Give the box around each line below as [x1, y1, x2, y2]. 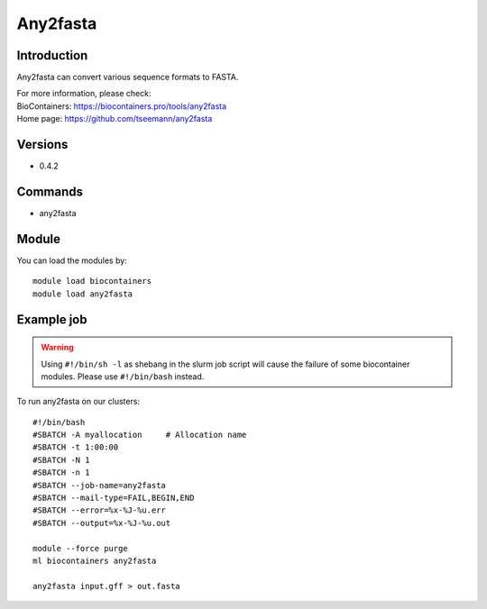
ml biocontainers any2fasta [32, 556, 157, 566]
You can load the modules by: [16, 255, 128, 266]
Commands [16, 184, 84, 199]
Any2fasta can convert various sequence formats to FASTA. [16, 72, 239, 83]
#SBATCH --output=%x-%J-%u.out [32, 518, 171, 528]
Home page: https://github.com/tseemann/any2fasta [16, 114, 213, 124]
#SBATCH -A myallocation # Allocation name [32, 430, 247, 441]
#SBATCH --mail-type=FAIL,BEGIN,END [32, 493, 195, 504]
